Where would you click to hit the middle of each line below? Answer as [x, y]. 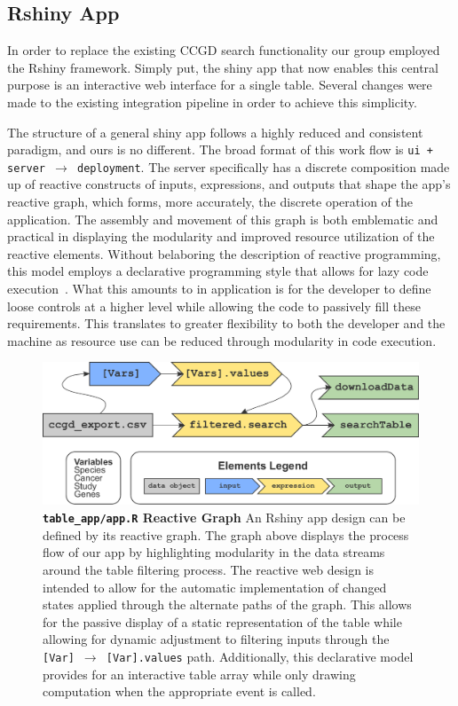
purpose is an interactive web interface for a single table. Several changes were [220, 85]
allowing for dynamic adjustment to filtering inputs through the [216, 639]
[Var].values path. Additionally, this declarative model [260, 656]
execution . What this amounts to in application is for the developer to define [219, 289]
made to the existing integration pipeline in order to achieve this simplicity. [212, 102]
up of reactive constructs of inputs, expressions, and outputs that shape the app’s [229, 184]
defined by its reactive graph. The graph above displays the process [226, 534]
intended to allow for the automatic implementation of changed [215, 587]
